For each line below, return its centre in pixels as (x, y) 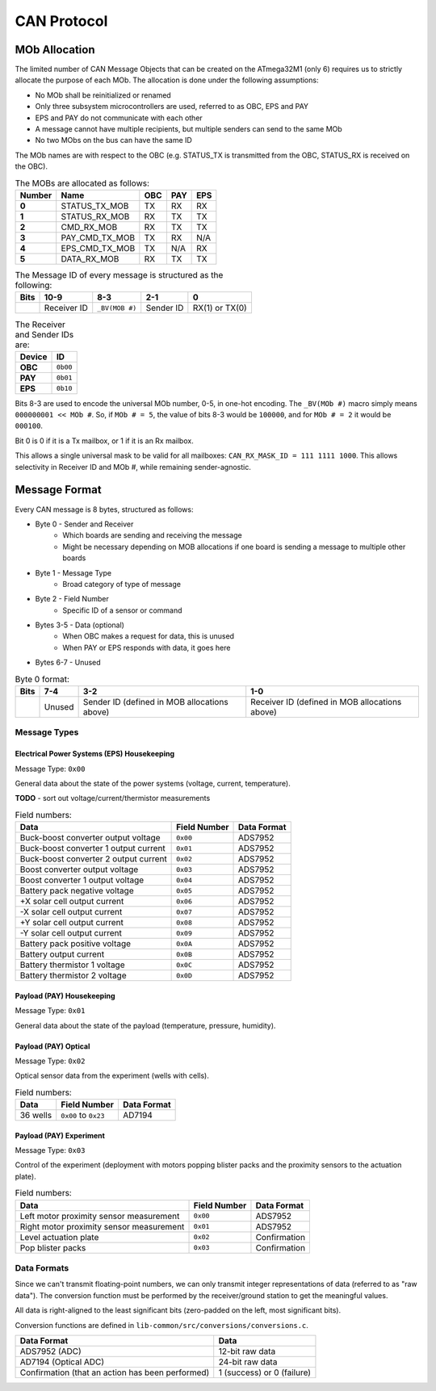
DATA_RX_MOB (90, 258)
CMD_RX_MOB (89, 227)
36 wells (36, 1116)
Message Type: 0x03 (50, 1150)
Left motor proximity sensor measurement (100, 1216)
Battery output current (62, 954)
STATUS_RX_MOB (95, 216)
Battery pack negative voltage (77, 890)
